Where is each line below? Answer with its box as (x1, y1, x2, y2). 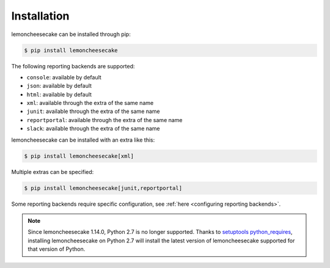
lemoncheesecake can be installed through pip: (11, 31, 131, 38)
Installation (11, 9, 70, 23)
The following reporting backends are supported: (11, 62, 135, 70)
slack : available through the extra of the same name (26, 125, 160, 132)
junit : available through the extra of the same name (26, 107, 160, 115)
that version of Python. (28, 245, 86, 253)
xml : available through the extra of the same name (26, 100, 154, 107)
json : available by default (26, 82, 92, 90)
